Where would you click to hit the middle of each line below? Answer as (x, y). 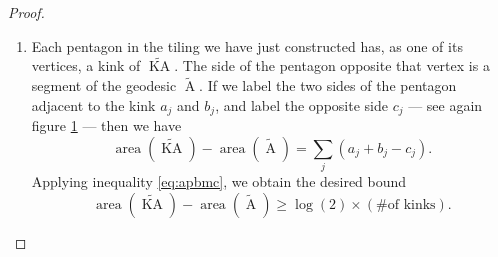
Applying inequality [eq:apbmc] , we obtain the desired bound (219, 181)
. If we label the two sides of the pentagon (328, 85)
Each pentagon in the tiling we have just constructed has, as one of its (247, 45)
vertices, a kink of (86, 65)
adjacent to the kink (93, 104)
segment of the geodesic (104, 85)
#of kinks (406, 204)
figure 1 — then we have (106, 125)
